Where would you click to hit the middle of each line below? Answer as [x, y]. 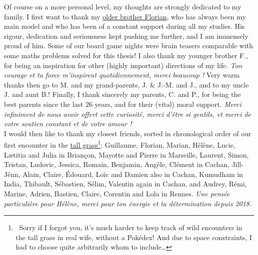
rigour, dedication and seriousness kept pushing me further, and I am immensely [126, 36]
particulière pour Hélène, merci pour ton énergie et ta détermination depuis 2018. [128, 203]
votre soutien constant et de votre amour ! [68, 124]
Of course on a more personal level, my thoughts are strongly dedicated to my [123, 6]
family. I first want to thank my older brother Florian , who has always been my [125, 16]
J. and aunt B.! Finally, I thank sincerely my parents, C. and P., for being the [123, 94]
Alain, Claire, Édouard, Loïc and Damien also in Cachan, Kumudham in [133, 174]
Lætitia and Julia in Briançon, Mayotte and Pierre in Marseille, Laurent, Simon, [127, 154]
